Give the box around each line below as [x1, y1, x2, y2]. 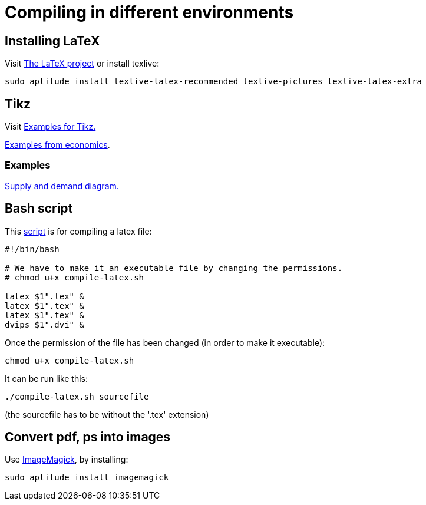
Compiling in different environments [5, 2, 294, 22]
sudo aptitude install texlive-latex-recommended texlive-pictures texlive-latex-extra [5, 77, 422, 87]
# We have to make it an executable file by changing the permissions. [5, 263, 343, 273]
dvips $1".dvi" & [5, 319, 84, 329]
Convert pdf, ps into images [5, 430, 171, 445]
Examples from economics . [5, 140, 110, 150]
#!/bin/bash [5, 244, 60, 254]
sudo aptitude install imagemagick [5, 473, 169, 483]
